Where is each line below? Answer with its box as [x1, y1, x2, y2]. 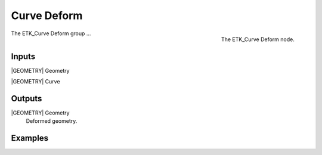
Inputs [11, 51, 36, 61]
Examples [11, 133, 49, 143]
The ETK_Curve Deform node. [221, 36, 295, 43]
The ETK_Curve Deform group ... [11, 30, 91, 37]
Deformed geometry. [26, 117, 78, 125]
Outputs [11, 93, 42, 104]
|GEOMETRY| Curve [11, 78, 60, 85]
